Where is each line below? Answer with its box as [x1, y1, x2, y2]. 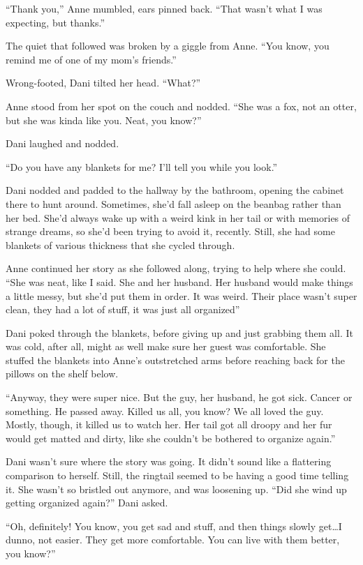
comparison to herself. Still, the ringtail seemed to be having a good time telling [6, 468, 349, 483]
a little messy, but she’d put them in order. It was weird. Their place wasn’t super [6, 288, 357, 303]
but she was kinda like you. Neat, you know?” [6, 112, 202, 127]
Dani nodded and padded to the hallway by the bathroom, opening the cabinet [6, 183, 344, 197]
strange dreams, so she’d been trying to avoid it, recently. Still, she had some [6, 224, 335, 239]
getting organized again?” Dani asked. [6, 495, 168, 510]
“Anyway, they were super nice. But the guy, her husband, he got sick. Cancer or [6, 390, 353, 405]
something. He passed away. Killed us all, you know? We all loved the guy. [6, 403, 324, 418]
